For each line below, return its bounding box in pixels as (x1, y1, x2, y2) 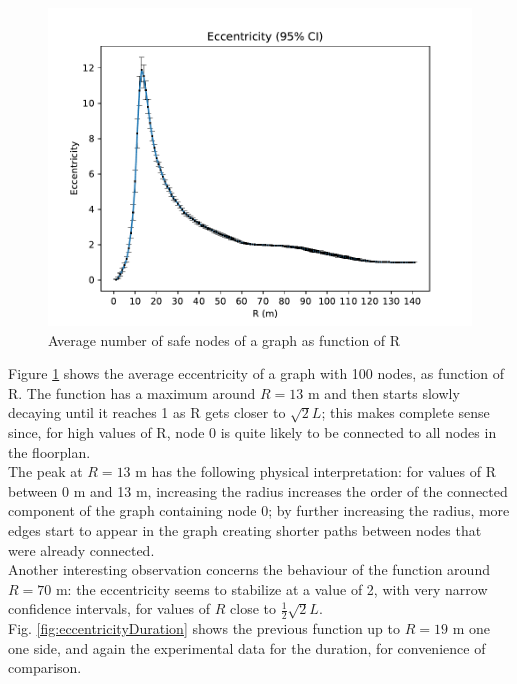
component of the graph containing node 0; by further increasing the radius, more (8, 500, 510, 521)
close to (230, 598, 276, 619)
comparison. (8, 657, 82, 678)
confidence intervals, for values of (8, 598, 211, 619)
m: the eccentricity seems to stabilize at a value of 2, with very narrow (55, 578, 488, 599)
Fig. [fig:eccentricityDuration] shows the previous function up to (8, 618, 401, 639)
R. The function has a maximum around (8, 382, 256, 403)
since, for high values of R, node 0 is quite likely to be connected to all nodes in (8, 421, 497, 442)
